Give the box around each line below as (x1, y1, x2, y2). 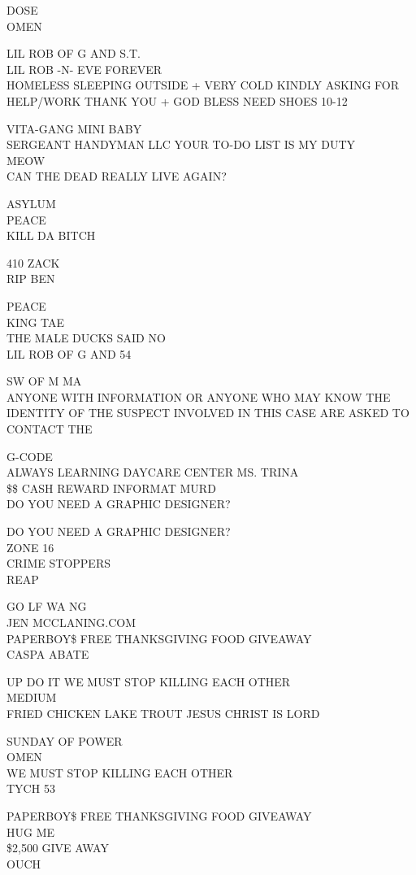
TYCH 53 (6, 780, 55, 797)
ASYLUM (6, 194, 56, 211)
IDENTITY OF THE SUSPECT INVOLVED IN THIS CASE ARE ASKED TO (6, 404, 409, 421)
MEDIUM (6, 689, 57, 706)
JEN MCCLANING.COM (6, 614, 136, 630)
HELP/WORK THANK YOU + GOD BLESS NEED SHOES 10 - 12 (6, 92, 348, 109)
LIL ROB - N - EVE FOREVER (6, 60, 162, 77)
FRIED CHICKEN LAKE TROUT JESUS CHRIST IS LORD (6, 704, 320, 721)
